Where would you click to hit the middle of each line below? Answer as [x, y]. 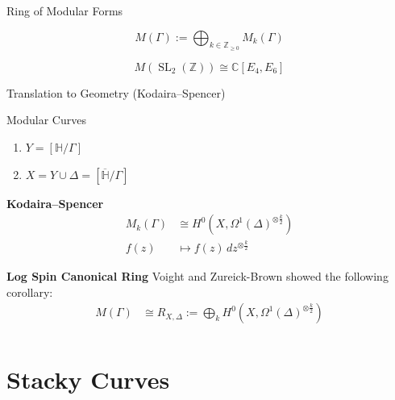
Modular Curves [46, 120]
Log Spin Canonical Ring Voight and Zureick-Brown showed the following [197, 276]
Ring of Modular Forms [65, 10]
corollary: [30, 292]
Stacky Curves [88, 379]
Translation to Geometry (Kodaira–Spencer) [116, 92]
